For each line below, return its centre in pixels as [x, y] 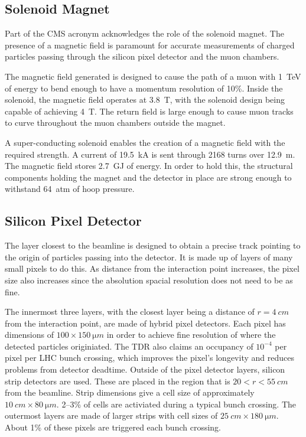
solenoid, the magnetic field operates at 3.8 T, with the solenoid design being [145, 100]
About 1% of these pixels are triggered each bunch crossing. [113, 427]
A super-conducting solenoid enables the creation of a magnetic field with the [145, 142]
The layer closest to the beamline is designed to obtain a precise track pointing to [153, 245]
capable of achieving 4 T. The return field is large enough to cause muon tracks [149, 111]
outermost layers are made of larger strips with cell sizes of [111, 415]
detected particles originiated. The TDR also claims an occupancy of [129, 346]
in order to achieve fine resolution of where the [191, 335]
